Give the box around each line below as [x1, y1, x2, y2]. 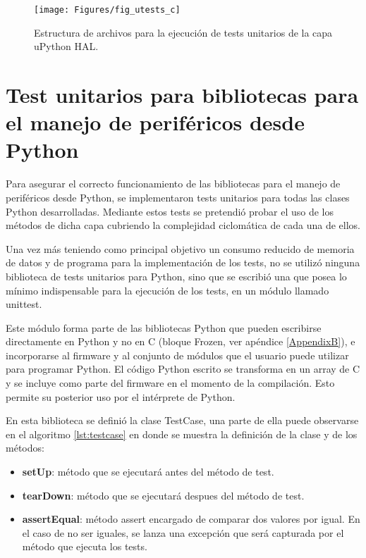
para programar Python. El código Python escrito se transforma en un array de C [6, 361, 360, 376]
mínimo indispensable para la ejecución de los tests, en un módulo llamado [6, 283, 329, 297]
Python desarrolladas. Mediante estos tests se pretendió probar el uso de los [6, 204, 334, 218]
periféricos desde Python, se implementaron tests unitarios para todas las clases [6, 190, 350, 204]
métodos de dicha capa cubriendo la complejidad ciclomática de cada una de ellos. [6, 218, 361, 232]
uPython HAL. [34, 39, 99, 54]
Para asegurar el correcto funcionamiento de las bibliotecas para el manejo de [6, 176, 341, 191]
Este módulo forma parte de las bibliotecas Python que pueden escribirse [6, 320, 322, 335]
